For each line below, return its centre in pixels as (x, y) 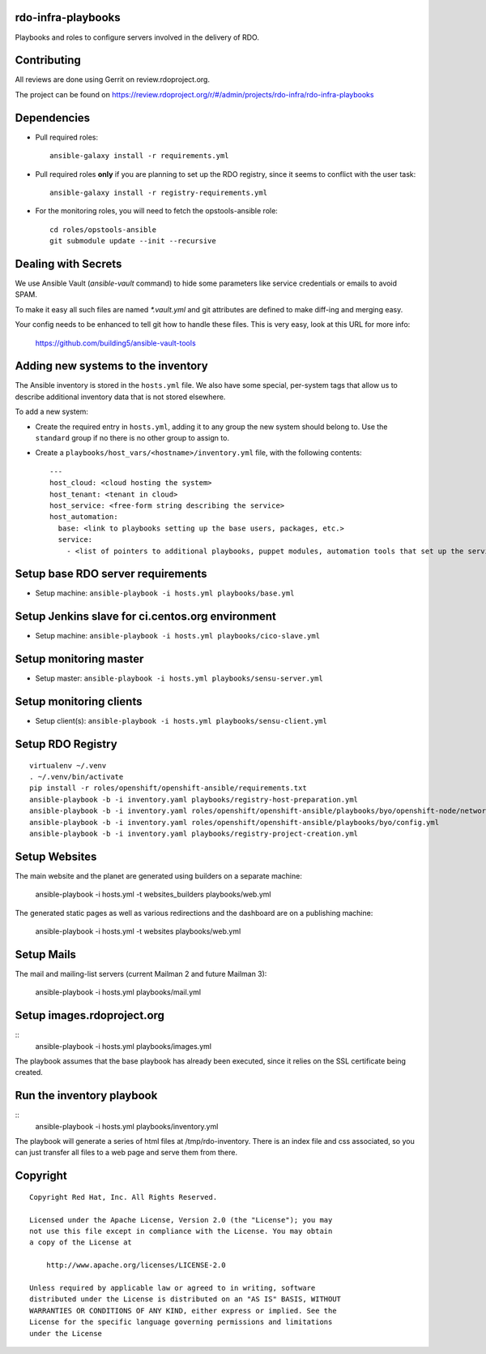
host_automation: (84, 517)
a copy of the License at (81, 1242)
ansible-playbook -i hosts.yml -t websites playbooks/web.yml (138, 931)
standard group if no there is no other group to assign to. (132, 438)
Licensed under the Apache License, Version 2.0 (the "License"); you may (181, 1220)
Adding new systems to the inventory (111, 366)
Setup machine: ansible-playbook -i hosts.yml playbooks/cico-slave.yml (177, 636)
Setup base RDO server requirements (111, 574)
